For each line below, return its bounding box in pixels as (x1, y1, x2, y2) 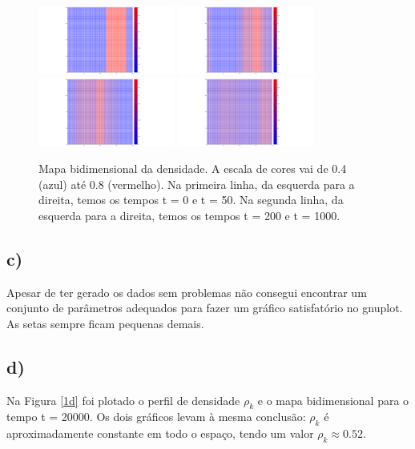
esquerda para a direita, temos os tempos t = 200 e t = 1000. (38, 206, 340, 223)
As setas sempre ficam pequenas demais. (6, 315, 204, 331)
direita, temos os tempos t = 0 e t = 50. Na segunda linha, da (38, 191, 344, 208)
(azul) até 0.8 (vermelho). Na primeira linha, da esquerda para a (38, 175, 355, 192)
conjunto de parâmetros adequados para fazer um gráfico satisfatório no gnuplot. (6, 299, 403, 316)
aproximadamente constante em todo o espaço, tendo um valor (6, 425, 314, 442)
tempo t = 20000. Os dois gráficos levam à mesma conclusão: (6, 408, 306, 425)
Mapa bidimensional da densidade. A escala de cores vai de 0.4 (38, 160, 347, 177)
